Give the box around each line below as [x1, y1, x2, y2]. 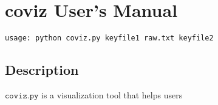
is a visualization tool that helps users [41, 88, 183, 101]
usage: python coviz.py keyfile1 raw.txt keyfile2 [5, 34, 214, 43]
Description [5, 60, 79, 79]
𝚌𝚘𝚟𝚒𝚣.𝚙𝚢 [5, 91, 39, 100]
